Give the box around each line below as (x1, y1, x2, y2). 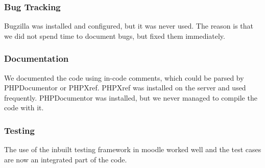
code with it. (4, 102, 44, 113)
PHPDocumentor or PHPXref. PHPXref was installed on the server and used (4, 82, 246, 93)
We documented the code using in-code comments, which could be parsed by (4, 72, 244, 83)
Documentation (4, 52, 69, 65)
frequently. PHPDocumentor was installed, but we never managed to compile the (4, 92, 257, 103)
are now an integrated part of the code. (4, 154, 127, 164)
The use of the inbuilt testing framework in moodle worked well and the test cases (4, 144, 261, 155)
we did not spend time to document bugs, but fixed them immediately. (4, 30, 225, 41)
